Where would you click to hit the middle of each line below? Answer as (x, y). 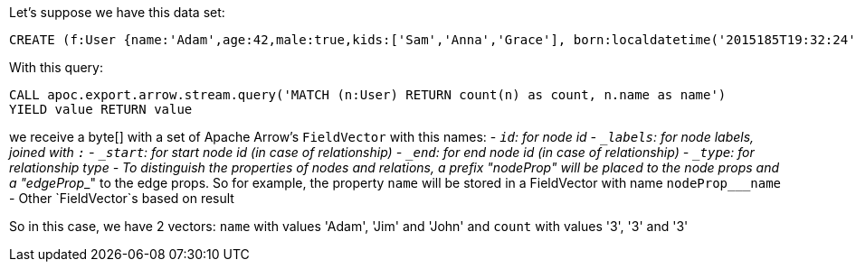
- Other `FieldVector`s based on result (122, 198)
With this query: (56, 67)
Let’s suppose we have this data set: (117, 12)
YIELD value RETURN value (101, 109)
